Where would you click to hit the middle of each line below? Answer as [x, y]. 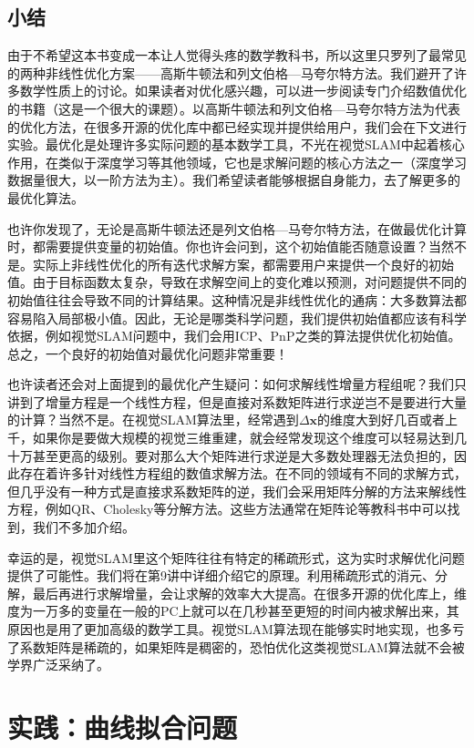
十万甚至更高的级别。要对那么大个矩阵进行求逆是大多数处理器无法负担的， [231, 455]
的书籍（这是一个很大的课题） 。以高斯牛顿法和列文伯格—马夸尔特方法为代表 [234, 108]
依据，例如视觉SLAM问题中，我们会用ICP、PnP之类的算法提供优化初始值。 [234, 336]
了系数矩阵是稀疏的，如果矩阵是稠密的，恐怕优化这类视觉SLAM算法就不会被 [236, 646]
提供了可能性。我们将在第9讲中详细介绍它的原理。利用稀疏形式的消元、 [221, 575]
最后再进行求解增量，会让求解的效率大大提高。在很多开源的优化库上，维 [249, 593]
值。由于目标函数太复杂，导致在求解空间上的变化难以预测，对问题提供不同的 [237, 282]
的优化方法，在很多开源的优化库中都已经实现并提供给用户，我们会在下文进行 [237, 126]
